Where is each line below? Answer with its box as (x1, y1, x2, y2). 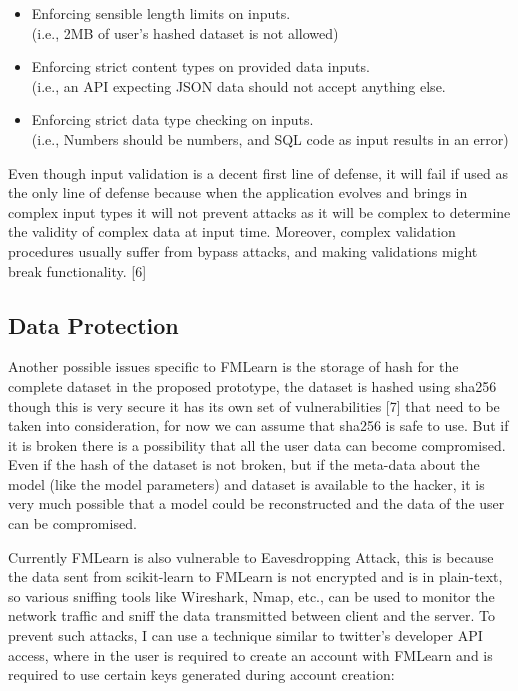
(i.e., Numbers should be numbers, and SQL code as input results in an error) (31, 128, 509, 149)
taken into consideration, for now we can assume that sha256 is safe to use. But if (8, 415, 509, 436)
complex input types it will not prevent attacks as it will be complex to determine (8, 201, 511, 222)
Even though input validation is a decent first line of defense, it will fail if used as (8, 162, 508, 183)
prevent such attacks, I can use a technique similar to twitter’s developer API (8, 625, 483, 646)
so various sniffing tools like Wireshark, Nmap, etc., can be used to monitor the (8, 585, 495, 606)
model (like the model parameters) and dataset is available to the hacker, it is (8, 473, 485, 494)
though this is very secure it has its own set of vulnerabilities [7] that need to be (8, 395, 500, 416)
